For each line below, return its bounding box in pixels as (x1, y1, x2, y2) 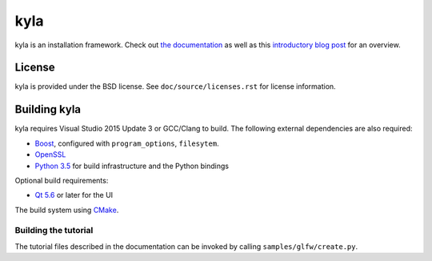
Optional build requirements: (14, 175, 109, 185)
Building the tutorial (14, 225, 94, 236)
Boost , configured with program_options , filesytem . (34, 139, 219, 148)
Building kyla (14, 102, 82, 116)
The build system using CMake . (14, 205, 119, 215)
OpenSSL (34, 150, 66, 159)
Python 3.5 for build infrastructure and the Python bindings (34, 161, 230, 171)
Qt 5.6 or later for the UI (34, 191, 114, 200)
